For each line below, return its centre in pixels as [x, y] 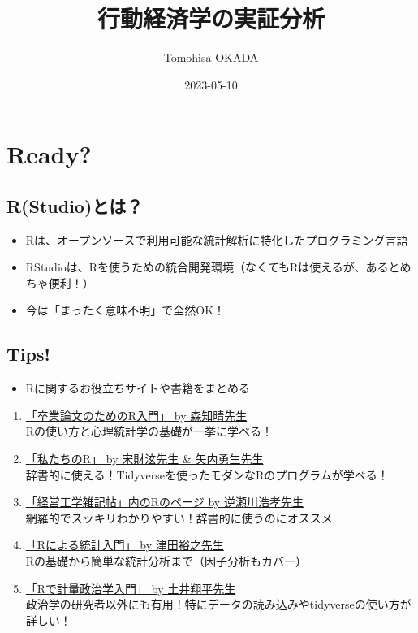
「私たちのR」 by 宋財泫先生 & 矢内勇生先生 [144, 459]
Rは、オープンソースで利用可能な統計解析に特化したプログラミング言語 [217, 239]
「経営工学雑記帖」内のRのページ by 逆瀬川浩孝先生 [164, 502]
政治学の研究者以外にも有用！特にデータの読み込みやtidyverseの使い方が [218, 604]
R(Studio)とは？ [75, 205]
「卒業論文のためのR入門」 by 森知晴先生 [136, 415]
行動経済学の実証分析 [211, 18]
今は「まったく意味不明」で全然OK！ [125, 310]
